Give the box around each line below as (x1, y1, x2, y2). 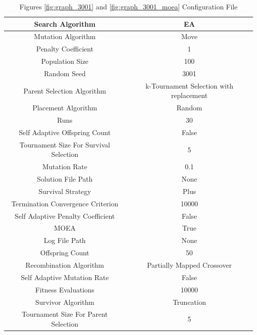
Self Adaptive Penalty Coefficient (14, 210, 115, 221)
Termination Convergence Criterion (11, 198, 119, 208)
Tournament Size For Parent (22, 309, 108, 319)
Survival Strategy (38, 186, 91, 196)
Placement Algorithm (32, 102, 97, 113)
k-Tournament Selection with (145, 80, 233, 91)
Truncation (172, 296, 206, 307)
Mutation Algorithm (34, 31, 96, 42)
